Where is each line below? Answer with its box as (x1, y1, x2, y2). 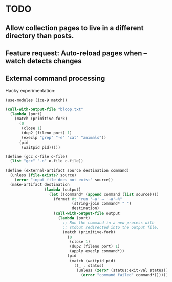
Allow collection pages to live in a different (5, 24, 144, 32)
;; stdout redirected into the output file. (62, 225, 159, 230)
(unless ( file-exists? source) (10, 173, 77, 178)
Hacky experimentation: (5, 87, 56, 93)
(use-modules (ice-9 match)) (5, 98, 68, 103)
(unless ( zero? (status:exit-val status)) (76, 268, 168, 273)
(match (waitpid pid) (69, 258, 116, 263)
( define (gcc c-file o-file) (5, 154, 68, 159)
